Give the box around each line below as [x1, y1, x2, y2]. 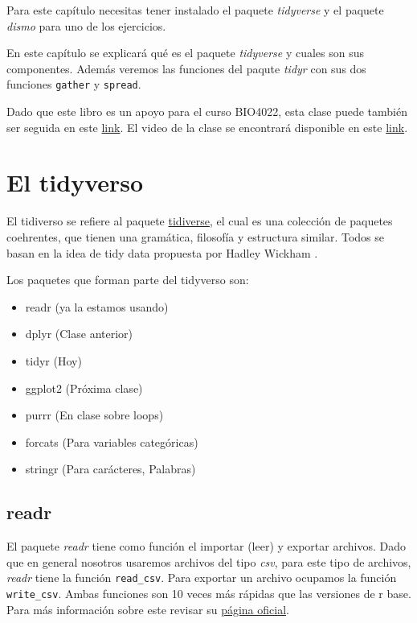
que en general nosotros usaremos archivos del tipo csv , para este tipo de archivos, [6, 553, 411, 570]
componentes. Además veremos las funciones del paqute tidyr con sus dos [6, 60, 366, 76]
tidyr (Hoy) [25, 352, 82, 369]
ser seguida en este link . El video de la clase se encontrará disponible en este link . [6, 118, 408, 135]
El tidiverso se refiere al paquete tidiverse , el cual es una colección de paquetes [6, 212, 393, 229]
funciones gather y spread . [6, 76, 141, 93]
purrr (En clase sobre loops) [25, 406, 164, 423]
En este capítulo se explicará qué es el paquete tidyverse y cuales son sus [6, 44, 365, 61]
